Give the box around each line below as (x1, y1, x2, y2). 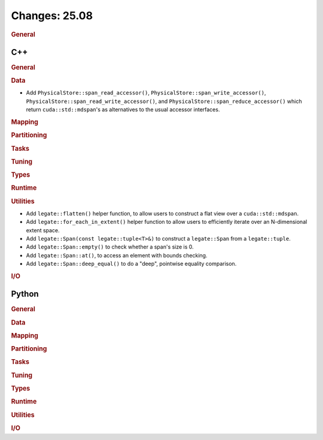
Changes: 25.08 (11, 9, 93, 22)
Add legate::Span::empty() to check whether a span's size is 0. (26, 243, 194, 251)
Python (11, 289, 39, 299)
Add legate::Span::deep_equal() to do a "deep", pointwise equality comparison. (26, 260, 237, 268)
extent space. (26, 226, 60, 233)
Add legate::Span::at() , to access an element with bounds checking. (26, 251, 208, 259)
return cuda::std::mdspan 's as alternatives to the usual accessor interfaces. (26, 106, 220, 113)
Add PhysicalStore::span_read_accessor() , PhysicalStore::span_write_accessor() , (26, 89, 266, 96)
